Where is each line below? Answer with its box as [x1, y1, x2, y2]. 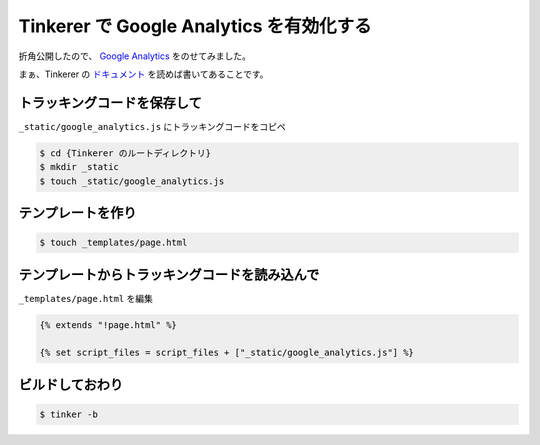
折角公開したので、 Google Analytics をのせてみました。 [18, 50, 252, 62]
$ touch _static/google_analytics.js [39, 175, 225, 187]
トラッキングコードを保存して [18, 94, 202, 111]
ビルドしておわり [18, 376, 124, 393]
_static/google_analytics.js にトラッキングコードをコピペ [18, 120, 287, 132]
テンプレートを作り [18, 205, 137, 222]
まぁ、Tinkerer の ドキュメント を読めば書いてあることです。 [18, 68, 269, 80]
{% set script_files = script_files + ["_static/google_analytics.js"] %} [39, 347, 415, 359]
